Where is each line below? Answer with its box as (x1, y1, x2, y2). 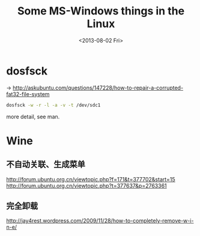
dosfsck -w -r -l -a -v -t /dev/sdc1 (6, 102, 101, 108)
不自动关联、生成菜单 (6, 159, 85, 169)
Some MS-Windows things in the (17, 4, 185, 18)
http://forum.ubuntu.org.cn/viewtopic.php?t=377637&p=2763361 (6, 182, 167, 189)
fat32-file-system (6, 90, 50, 97)
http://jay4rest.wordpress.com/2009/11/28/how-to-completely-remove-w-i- (6, 217, 194, 225)
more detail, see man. (6, 113, 60, 120)
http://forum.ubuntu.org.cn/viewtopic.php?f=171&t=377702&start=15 (6, 175, 175, 183)
